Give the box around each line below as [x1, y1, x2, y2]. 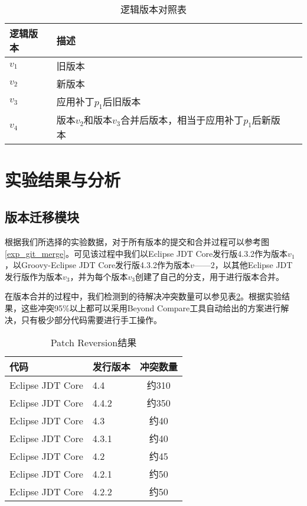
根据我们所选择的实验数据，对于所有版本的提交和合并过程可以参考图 [5, 235, 269, 247]
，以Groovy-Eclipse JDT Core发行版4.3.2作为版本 [5, 259, 190, 271]
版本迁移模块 [5, 208, 79, 226]
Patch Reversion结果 [50, 336, 137, 350]
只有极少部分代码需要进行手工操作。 [21, 313, 162, 325]
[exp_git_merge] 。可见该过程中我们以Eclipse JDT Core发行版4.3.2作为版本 [5, 247, 288, 259]
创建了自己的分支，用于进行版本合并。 [135, 270, 284, 282]
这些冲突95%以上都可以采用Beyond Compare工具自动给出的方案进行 [21, 301, 281, 314]
